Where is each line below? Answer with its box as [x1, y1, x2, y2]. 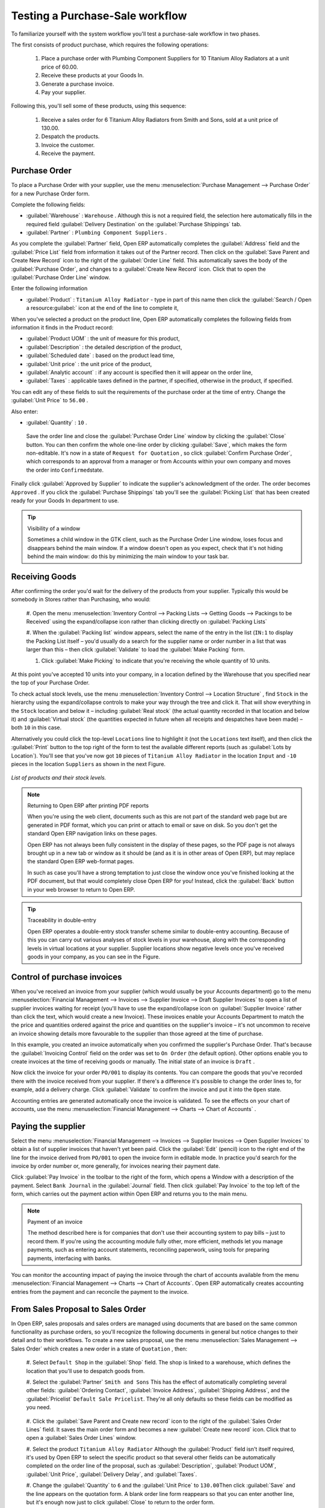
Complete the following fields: [11, 201, 85, 208]
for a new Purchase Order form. [11, 190, 90, 197]
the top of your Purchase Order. [11, 679, 90, 686]
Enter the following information [11, 285, 88, 292]
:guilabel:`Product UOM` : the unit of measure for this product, [26, 335, 180, 342]
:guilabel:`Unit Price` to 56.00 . [11, 397, 88, 404]
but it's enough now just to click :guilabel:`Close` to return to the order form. [26, 1499, 215, 1506]
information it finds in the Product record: [11, 324, 114, 331]
